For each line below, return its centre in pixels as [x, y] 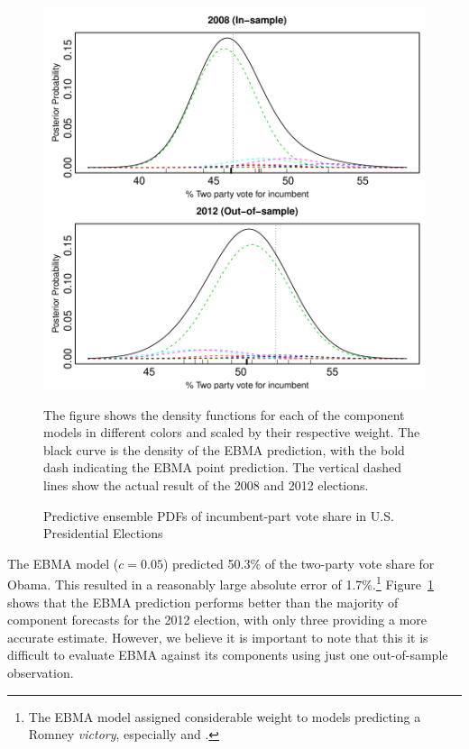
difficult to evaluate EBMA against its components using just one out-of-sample [228, 655]
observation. [41, 672]
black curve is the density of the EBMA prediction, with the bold [224, 449]
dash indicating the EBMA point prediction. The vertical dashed [222, 467]
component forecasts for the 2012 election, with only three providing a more [217, 620]
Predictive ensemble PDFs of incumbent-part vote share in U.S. [219, 515]
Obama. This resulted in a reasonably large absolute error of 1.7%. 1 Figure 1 [221, 583]
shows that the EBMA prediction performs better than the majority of [203, 602]
